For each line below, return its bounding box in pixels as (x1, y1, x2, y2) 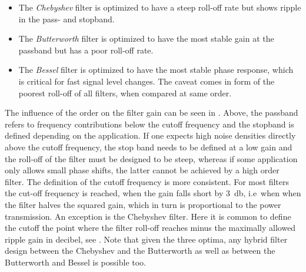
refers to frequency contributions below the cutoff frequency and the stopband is (5, 117, 294, 130)
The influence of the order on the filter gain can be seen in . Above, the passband (5, 106, 298, 119)
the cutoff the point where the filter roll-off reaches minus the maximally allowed (5, 221, 296, 234)
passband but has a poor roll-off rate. (18, 43, 154, 56)
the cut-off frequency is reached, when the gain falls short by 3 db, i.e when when (5, 187, 301, 199)
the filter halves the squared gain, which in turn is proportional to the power (5, 198, 281, 210)
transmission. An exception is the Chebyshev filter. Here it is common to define (5, 210, 291, 222)
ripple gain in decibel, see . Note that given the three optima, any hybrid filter (5, 233, 288, 245)
